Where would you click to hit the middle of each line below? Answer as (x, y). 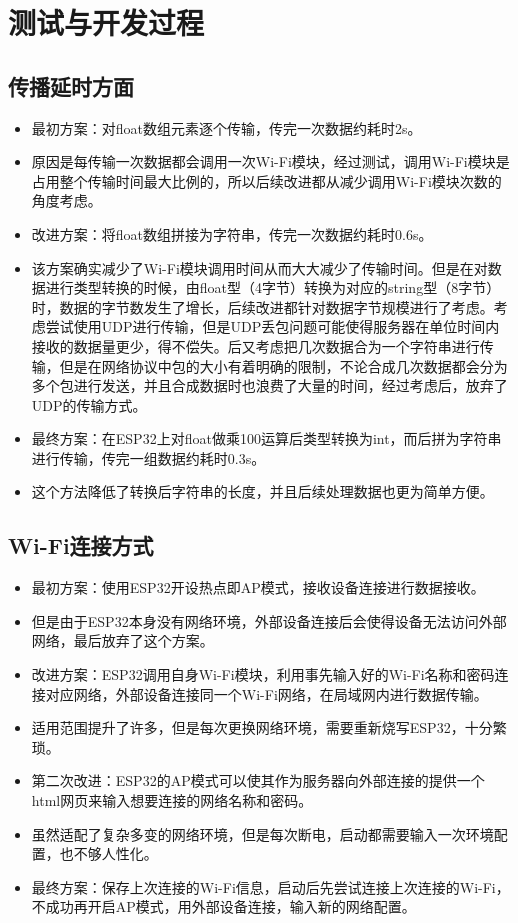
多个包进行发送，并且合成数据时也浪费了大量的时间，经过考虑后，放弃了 (269, 385)
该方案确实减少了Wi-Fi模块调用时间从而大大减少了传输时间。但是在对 (259, 267)
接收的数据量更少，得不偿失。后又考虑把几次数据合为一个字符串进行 (255, 345)
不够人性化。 (115, 853)
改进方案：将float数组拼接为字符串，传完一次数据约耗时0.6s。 (232, 233)
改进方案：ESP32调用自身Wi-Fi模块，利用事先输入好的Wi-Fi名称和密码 (263, 674)
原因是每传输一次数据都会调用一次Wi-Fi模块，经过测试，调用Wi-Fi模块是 (270, 161)
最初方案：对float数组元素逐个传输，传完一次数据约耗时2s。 (226, 127)
